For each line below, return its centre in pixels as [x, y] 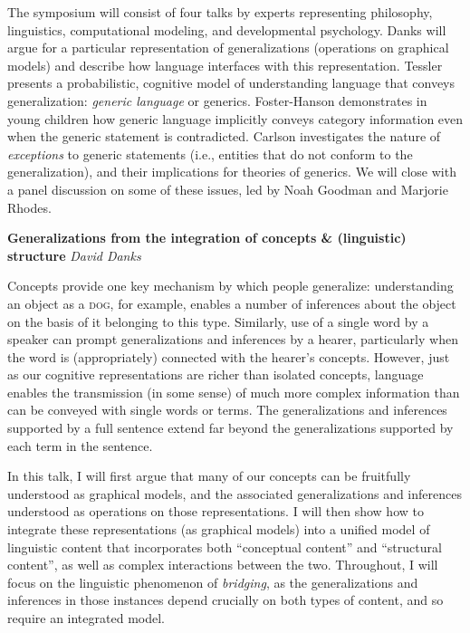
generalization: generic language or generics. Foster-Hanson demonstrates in [217, 100]
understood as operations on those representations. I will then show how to [216, 511]
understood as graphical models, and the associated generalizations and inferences [235, 493]
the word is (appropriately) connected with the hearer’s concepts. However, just [229, 356]
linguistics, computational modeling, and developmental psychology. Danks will [227, 29]
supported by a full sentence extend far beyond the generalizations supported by [230, 428]
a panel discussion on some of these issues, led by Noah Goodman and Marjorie [228, 189]
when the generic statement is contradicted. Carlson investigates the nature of [224, 136]
